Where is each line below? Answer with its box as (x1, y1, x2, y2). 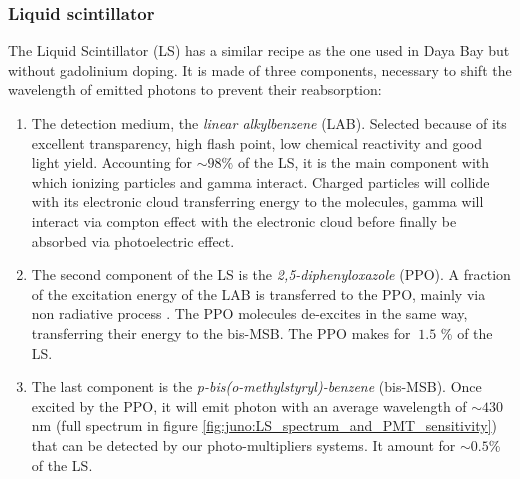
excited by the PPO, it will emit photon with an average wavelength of (31, 395, 467, 416)
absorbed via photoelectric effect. (31, 230, 235, 251)
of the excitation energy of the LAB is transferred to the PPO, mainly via (31, 283, 486, 304)
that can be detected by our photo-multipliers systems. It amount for (31, 434, 456, 455)
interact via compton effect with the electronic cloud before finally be (31, 210, 457, 231)
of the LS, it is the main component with (237, 152, 490, 173)
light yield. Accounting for (31, 152, 193, 173)
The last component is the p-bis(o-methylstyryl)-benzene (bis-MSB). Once (31, 376, 482, 397)
